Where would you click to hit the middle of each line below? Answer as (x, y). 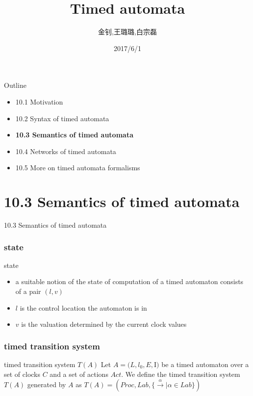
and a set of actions (79, 374)
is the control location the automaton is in (83, 307)
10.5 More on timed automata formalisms (78, 168)
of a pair (28, 291)
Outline (15, 85)
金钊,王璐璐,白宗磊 (127, 32)
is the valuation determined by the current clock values (104, 324)
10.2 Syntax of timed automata (62, 118)
